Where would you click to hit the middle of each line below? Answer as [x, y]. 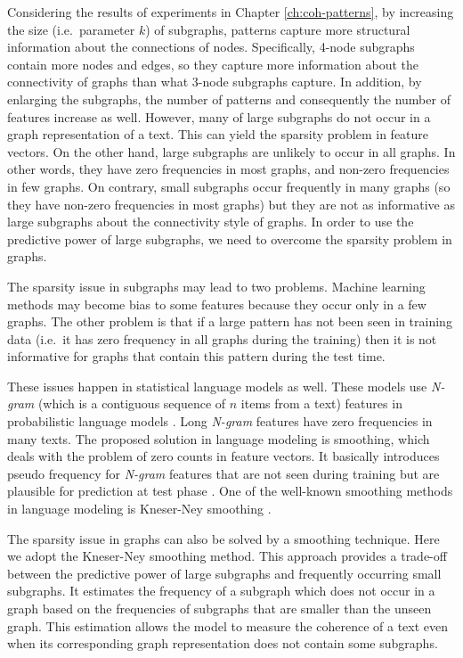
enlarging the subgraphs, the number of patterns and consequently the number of [229, 99]
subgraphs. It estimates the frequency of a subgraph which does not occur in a [221, 591]
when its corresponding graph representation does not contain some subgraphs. [223, 643]
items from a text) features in [321, 403]
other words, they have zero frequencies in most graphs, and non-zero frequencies [228, 169]
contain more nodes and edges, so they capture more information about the [213, 64]
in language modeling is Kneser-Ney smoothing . [139, 509]
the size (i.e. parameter [71, 29]
